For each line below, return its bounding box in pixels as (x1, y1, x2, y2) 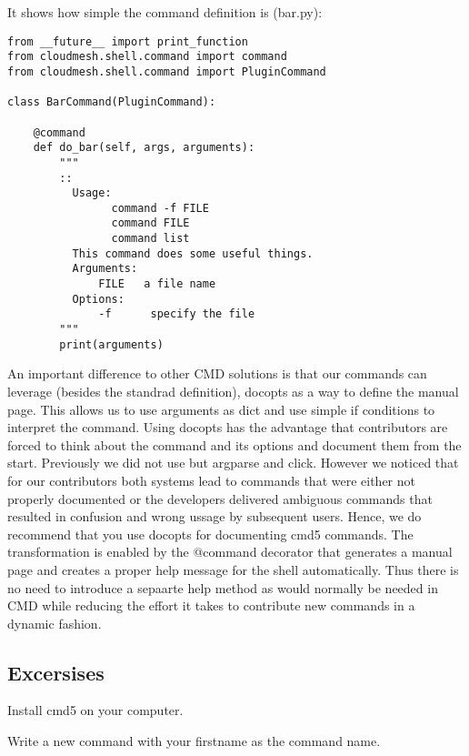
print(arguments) (59, 338, 164, 351)
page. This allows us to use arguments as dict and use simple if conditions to (7, 399, 435, 418)
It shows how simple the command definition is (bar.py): (7, 3, 323, 21)
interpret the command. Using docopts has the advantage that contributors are (7, 418, 448, 437)
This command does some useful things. (72, 247, 314, 260)
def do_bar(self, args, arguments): (33, 141, 255, 155)
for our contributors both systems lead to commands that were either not (7, 470, 415, 489)
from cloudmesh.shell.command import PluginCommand (7, 65, 326, 78)
